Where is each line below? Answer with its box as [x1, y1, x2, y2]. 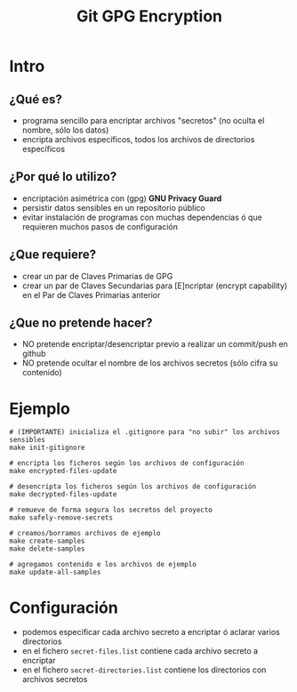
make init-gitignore [9, 443, 86, 453]
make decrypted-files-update [9, 490, 117, 499]
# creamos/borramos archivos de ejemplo [9, 529, 162, 538]
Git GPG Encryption [76, 6, 222, 27]
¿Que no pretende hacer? [9, 316, 153, 331]
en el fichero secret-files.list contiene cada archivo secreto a [21, 646, 259, 656]
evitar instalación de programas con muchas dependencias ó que [21, 212, 262, 222]
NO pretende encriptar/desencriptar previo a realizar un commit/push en [21, 339, 289, 350]
